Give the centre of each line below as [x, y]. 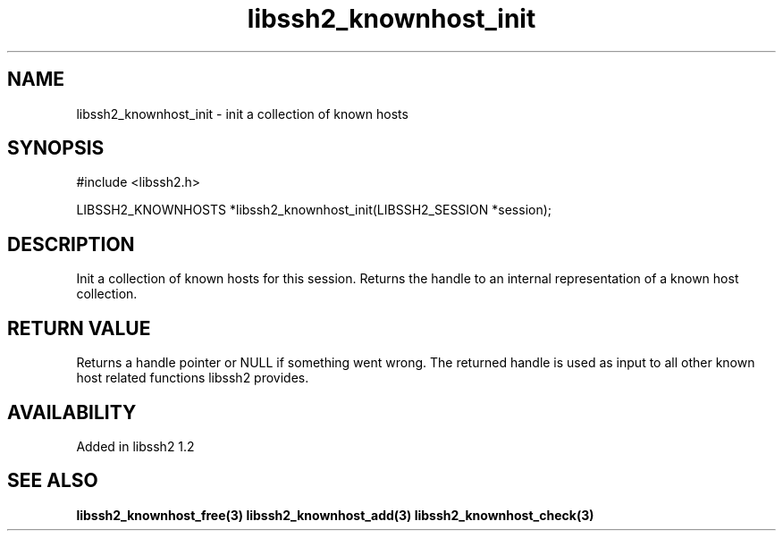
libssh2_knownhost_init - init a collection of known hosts [242, 113]
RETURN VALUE [79, 328]
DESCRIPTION [71, 244]
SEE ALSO [53, 481]
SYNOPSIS [56, 148]
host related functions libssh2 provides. [193, 378]
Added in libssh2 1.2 [135, 446]
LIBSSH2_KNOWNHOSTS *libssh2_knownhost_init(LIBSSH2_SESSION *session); [314, 210]
